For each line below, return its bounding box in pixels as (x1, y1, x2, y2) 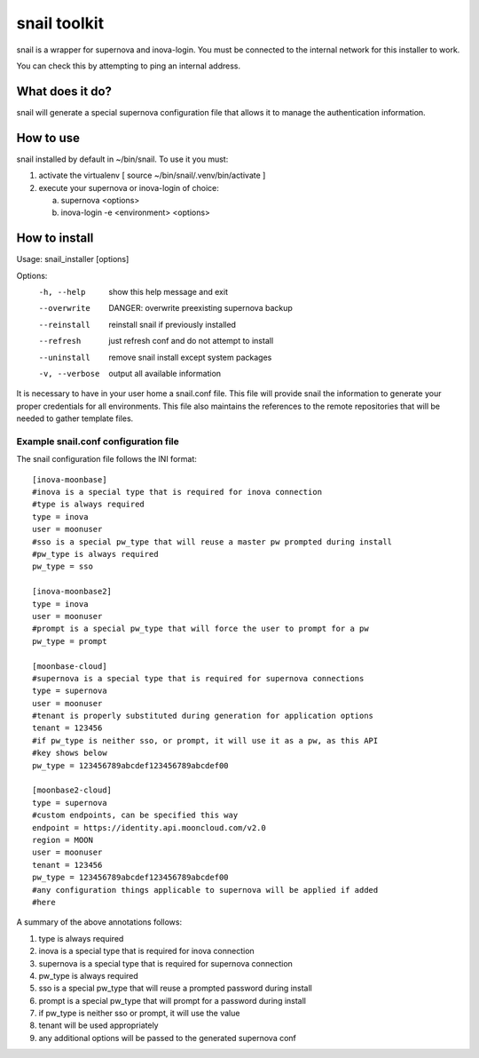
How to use (16, 130, 80, 146)
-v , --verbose (38, 369, 100, 378)
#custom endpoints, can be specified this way (32, 810, 239, 821)
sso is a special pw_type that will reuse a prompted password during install (38, 982, 312, 994)
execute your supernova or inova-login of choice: (38, 182, 219, 193)
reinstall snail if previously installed (108, 319, 237, 330)
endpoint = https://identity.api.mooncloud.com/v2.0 (32, 823, 266, 832)
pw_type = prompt (32, 636, 107, 646)
